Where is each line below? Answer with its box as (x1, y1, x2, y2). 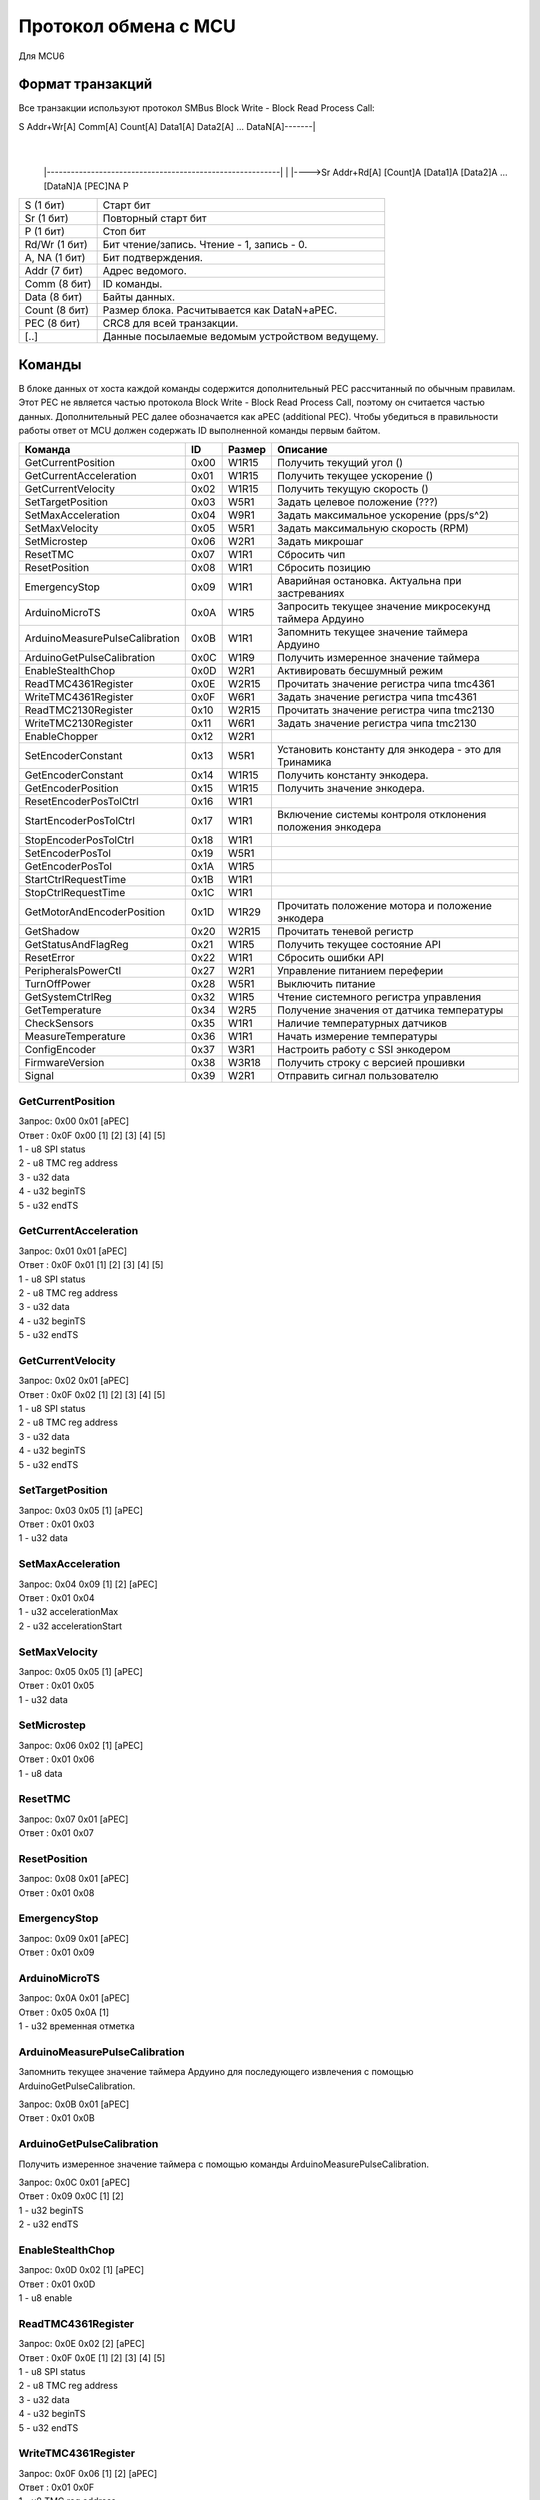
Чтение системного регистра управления (276, 990, 482, 1004)
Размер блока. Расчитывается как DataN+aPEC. (102, 303, 338, 317)
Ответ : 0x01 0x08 (18, 1886, 95, 1899)
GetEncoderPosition (24, 781, 119, 795)
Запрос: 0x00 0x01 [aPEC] (18, 1115, 130, 1127)
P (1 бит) (24, 225, 65, 239)
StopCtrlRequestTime (24, 886, 126, 900)
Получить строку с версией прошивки (276, 1056, 465, 1070)
